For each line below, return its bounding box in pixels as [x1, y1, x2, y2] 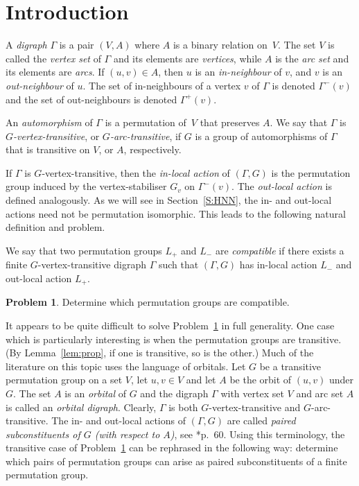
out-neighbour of [6, 78, 74, 92]
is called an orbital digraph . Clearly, [6, 399, 157, 414]
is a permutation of [105, 115, 186, 130]
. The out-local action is [231, 179, 332, 193]
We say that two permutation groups [6, 243, 162, 257]
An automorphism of [6, 115, 93, 130]
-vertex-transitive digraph [37, 257, 146, 272]
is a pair [59, 37, 94, 52]
